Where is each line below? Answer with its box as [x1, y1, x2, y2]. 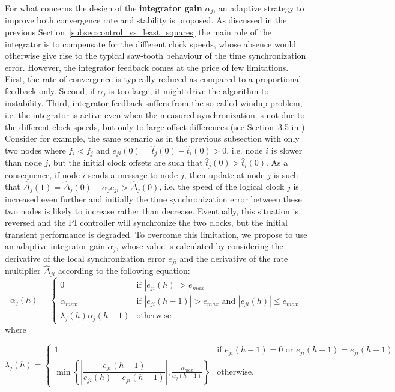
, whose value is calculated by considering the [116, 240, 283, 252]
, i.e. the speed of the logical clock [159, 180, 285, 193]
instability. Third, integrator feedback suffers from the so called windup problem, [5, 97, 303, 109]
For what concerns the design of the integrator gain [5, 2, 202, 14]
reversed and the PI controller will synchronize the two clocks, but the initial [5, 216, 288, 229]
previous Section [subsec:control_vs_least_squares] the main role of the [5, 26, 272, 38]
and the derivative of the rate [179, 252, 288, 264]
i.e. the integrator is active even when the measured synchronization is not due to [5, 109, 305, 121]
